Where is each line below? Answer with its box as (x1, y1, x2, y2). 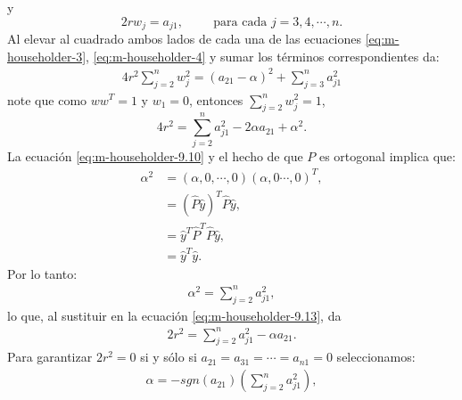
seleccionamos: (336, 347, 416, 366)
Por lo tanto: (7, 264, 78, 282)
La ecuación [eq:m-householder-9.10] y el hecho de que (7, 147, 303, 166)
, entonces (189, 90, 243, 109)
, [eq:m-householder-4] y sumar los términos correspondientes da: (86, 46, 440, 65)
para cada (213, 15, 268, 29)
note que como (7, 90, 87, 109)
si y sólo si (140, 347, 197, 366)
